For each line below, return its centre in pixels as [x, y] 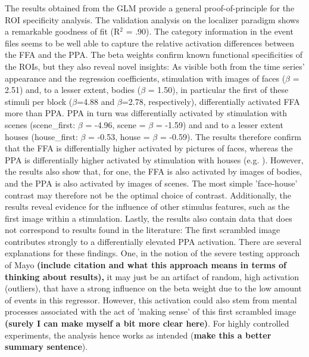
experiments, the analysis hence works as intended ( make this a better [138, 335]
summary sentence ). [46, 347]
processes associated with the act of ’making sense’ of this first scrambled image [151, 311]
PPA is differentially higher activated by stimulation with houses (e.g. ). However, [154, 159]
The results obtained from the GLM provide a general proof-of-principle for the [150, 8]
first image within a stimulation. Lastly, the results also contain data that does [149, 218]
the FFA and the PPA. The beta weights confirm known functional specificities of [154, 55]
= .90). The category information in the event [210, 31]
